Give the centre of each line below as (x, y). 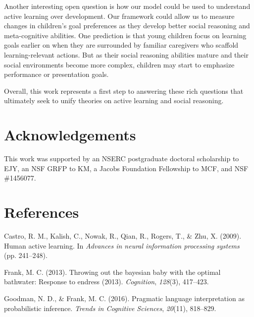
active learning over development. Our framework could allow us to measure (119, 16)
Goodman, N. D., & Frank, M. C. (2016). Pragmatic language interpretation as (124, 298)
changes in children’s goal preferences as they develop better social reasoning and (127, 26)
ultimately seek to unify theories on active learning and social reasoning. (114, 100)
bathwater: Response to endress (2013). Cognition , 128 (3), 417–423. (106, 282)
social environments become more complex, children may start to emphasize (119, 64)
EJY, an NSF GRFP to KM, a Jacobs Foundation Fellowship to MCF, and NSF (126, 168)
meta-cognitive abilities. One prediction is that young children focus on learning (125, 35)
